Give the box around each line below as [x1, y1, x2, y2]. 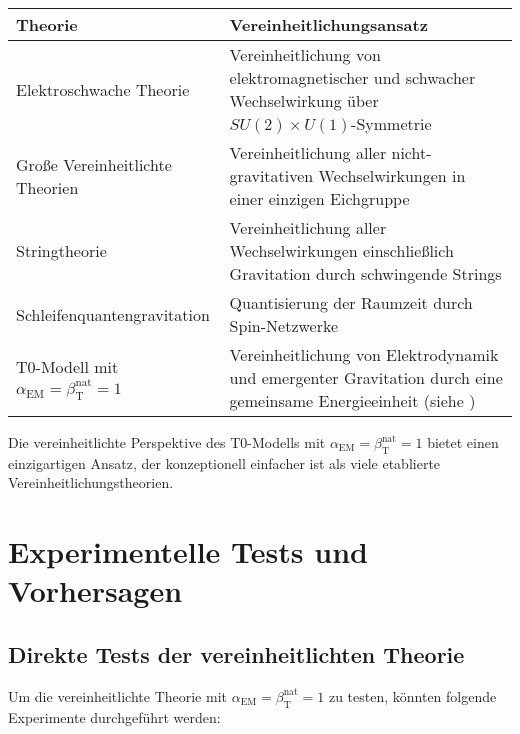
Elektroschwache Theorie [16, 77, 190, 101]
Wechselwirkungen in [318, 164, 466, 187]
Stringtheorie [16, 239, 107, 262]
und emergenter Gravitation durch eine [229, 366, 503, 389]
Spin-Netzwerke [229, 314, 339, 337]
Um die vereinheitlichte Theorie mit [8, 685, 228, 706]
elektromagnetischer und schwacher [229, 66, 476, 89]
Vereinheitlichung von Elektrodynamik [229, 343, 499, 366]
